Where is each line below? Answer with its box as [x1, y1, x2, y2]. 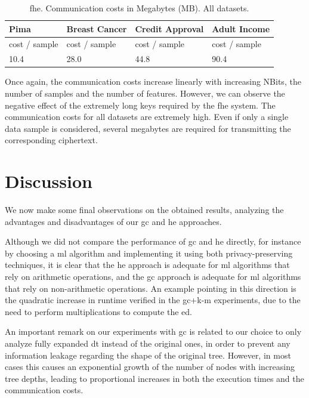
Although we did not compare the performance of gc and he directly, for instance [5, 235, 301, 248]
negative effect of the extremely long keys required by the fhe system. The [5, 98, 276, 111]
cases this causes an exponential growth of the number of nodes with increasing [5, 360, 295, 373]
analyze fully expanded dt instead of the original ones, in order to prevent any [5, 337, 291, 349]
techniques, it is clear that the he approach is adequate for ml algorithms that [5, 258, 290, 271]
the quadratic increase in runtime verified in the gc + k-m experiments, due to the [5, 294, 301, 306]
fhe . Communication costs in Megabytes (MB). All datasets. [29, 2, 249, 14]
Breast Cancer [66, 22, 127, 35]
